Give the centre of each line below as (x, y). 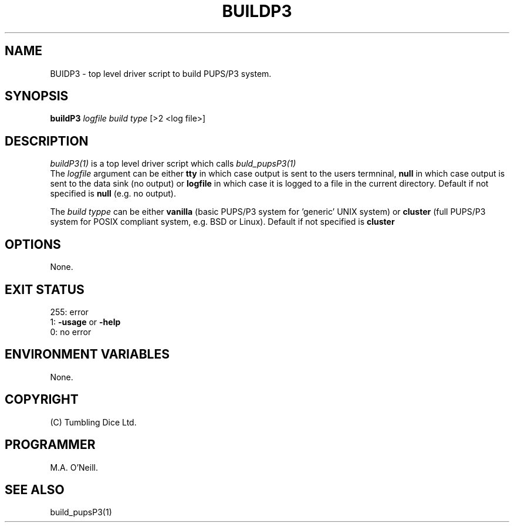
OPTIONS (33, 244)
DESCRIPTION (47, 141)
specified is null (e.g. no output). (113, 194)
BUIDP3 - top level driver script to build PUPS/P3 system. (161, 73)
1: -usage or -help (85, 322)
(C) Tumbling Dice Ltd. (93, 422)
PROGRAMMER (50, 445)
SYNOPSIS (37, 96)
